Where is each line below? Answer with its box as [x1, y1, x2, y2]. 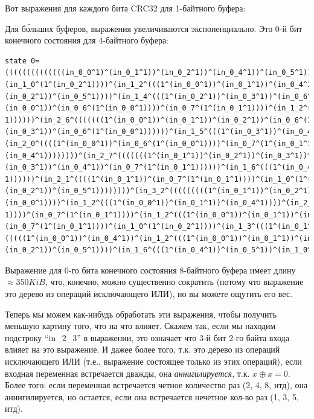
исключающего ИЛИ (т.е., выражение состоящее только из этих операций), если [5, 355, 302, 368]
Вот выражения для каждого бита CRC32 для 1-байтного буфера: [5, 2, 246, 14]
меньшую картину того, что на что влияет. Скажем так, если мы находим [5, 319, 276, 332]
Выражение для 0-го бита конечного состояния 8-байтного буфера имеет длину [5, 263, 296, 276]
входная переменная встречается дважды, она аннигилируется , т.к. [5, 366, 250, 379]
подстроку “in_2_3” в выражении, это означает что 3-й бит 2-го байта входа [5, 331, 289, 344]
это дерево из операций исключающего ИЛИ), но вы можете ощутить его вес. [5, 287, 293, 300]
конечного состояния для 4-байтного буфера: [5, 34, 169, 46]
